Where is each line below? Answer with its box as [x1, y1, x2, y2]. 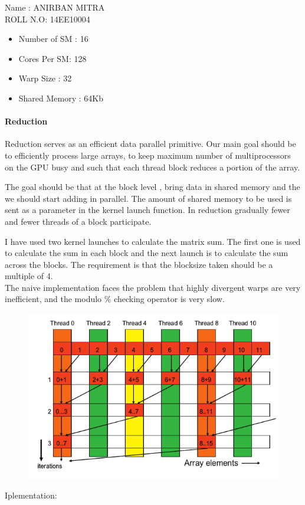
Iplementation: [5, 489, 57, 501]
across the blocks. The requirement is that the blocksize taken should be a [5, 258, 273, 270]
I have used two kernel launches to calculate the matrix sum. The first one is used [5, 235, 301, 247]
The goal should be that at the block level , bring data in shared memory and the [5, 181, 300, 193]
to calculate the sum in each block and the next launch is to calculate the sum [5, 247, 288, 259]
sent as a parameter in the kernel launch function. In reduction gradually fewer [5, 204, 290, 216]
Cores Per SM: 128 [18, 52, 87, 64]
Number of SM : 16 [18, 32, 88, 45]
